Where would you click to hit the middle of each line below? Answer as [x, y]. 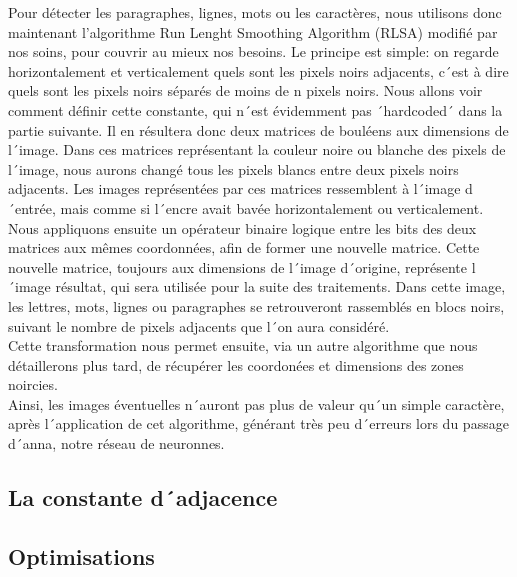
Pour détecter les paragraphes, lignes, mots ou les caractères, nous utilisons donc [255, 12]
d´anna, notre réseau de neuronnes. [116, 443]
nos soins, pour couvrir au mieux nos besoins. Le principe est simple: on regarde [253, 51]
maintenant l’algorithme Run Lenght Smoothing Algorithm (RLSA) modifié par [253, 31]
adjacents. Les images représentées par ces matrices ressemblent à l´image [234, 188]
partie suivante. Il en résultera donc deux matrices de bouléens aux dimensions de [258, 129]
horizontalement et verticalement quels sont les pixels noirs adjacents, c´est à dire [258, 70]
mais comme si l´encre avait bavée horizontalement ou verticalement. [272, 207]
